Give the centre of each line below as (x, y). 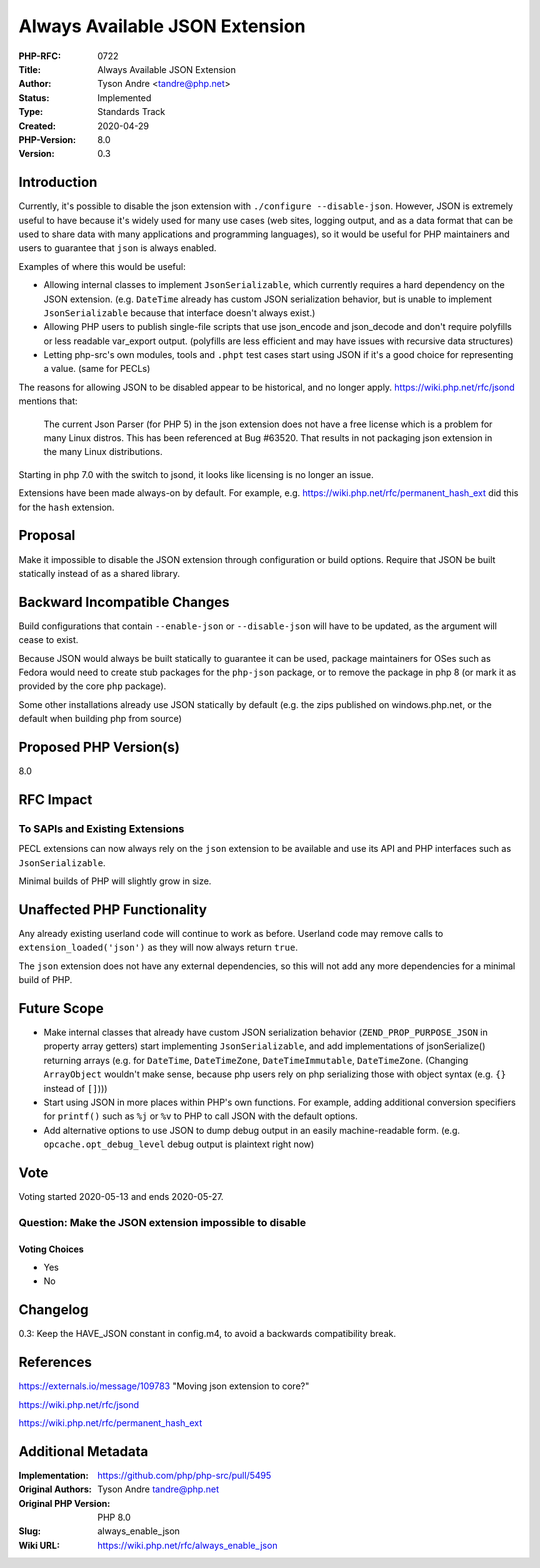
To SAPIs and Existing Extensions (101, 828)
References (55, 1362)
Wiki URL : (39, 1545)
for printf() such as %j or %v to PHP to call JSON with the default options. (201, 1116)
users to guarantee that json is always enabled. (117, 248)
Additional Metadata (83, 1451)
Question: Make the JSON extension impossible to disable (162, 1222)
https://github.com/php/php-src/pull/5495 (184, 1475)
